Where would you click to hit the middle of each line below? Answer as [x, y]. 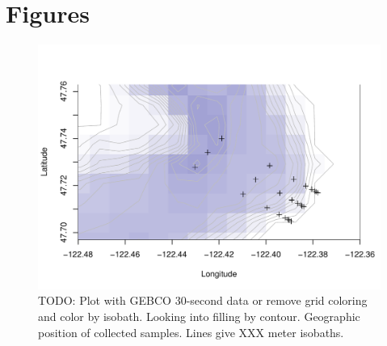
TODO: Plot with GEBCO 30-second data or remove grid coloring [203, 300]
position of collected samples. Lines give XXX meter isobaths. [191, 332]
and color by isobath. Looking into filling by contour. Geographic [199, 316]
